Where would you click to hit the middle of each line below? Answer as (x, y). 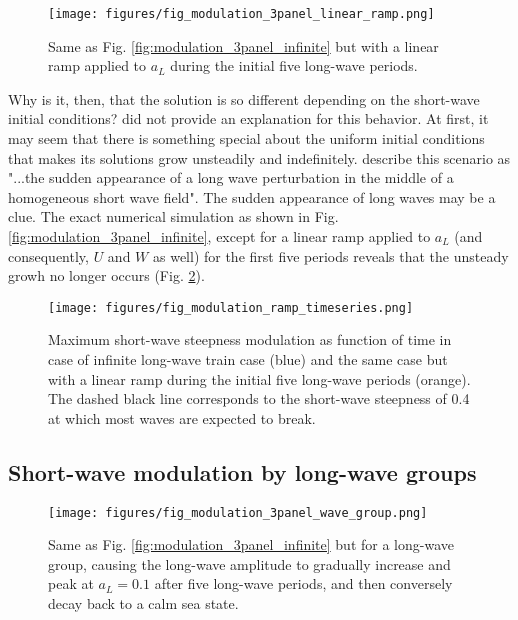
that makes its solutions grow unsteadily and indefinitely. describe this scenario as (259, 157)
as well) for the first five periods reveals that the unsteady (330, 255)
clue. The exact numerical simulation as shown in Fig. (173, 216)
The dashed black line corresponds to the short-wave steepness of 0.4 (259, 398)
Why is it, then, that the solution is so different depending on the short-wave (244, 98)
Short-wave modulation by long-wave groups (242, 471)
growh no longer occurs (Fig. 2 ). (106, 275)
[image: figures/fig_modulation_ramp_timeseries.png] (231, 307)
